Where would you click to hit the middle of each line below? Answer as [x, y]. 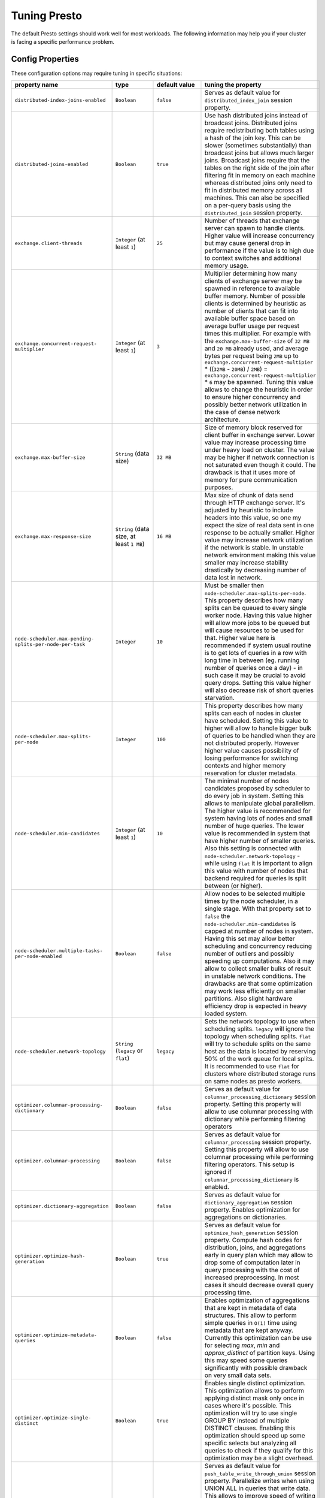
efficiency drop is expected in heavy [256, 1006]
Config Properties [45, 59]
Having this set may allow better [250, 939]
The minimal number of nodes [247, 781]
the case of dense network [242, 412]
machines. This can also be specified [257, 198]
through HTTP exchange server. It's [255, 503]
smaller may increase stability [246, 563]
